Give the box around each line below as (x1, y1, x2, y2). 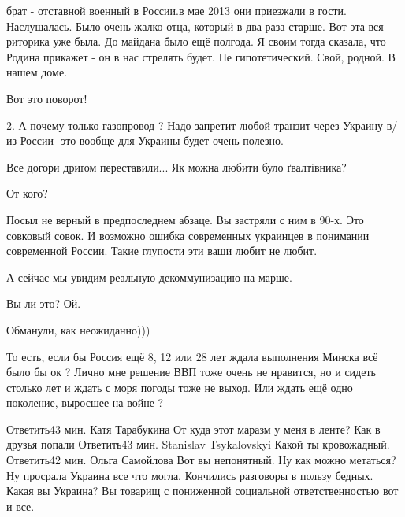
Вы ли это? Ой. (6, 295, 81, 312)
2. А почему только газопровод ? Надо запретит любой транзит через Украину (6, 116, 383, 133)
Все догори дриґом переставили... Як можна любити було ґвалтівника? (6, 158, 347, 175)
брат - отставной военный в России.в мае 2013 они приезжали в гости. (6, 2, 347, 18)
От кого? (6, 185, 48, 201)
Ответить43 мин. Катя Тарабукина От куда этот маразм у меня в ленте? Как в (6, 420, 381, 437)
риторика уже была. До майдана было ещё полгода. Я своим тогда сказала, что (6, 33, 386, 50)
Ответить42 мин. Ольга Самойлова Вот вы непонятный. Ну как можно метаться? (6, 452, 396, 468)
